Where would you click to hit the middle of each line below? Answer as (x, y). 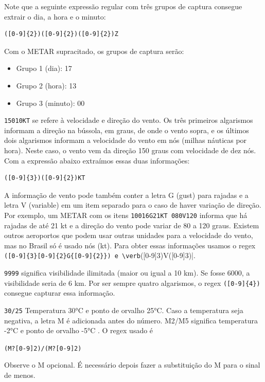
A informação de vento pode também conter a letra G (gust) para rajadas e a (126, 195)
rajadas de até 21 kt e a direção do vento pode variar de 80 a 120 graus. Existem (132, 225)
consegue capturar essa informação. (60, 293)
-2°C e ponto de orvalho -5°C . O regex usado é (79, 330)
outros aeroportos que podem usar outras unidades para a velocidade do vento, (129, 235)
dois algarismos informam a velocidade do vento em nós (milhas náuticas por (126, 140)
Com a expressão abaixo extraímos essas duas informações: (97, 160)
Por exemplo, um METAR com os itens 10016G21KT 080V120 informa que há (126, 215)
